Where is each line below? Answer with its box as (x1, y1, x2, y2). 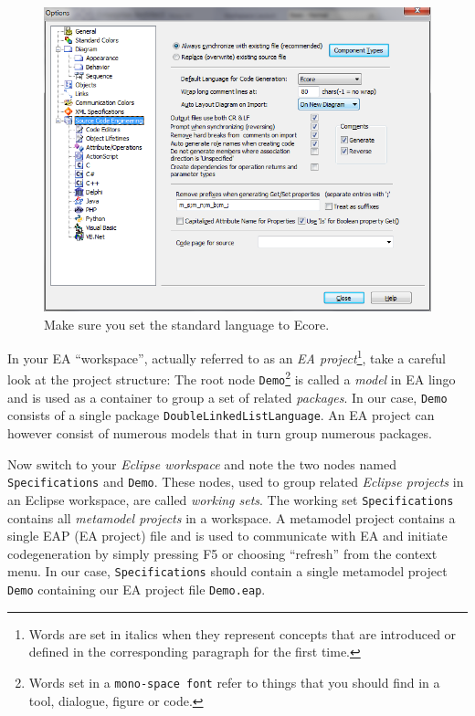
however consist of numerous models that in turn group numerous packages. (7, 424, 432, 443)
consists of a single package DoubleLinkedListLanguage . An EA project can (7, 405, 435, 425)
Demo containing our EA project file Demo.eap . (7, 580, 266, 599)
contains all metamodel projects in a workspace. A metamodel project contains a (7, 508, 456, 527)
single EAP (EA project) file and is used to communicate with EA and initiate (7, 526, 448, 545)
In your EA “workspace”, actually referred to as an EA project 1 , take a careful (7, 346, 446, 367)
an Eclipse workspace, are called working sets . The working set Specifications (7, 490, 454, 509)
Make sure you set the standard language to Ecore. (44, 314, 330, 333)
